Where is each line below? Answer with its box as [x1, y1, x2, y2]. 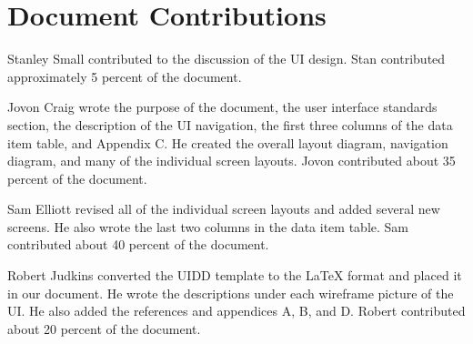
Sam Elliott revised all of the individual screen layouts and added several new [7, 199, 440, 218]
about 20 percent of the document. [7, 319, 201, 338]
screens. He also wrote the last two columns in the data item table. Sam [7, 217, 408, 236]
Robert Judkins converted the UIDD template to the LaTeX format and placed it [7, 266, 462, 285]
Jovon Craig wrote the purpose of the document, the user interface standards [7, 97, 438, 116]
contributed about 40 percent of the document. [7, 235, 269, 254]
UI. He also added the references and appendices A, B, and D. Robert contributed [7, 301, 466, 320]
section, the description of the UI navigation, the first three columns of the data [7, 115, 453, 134]
